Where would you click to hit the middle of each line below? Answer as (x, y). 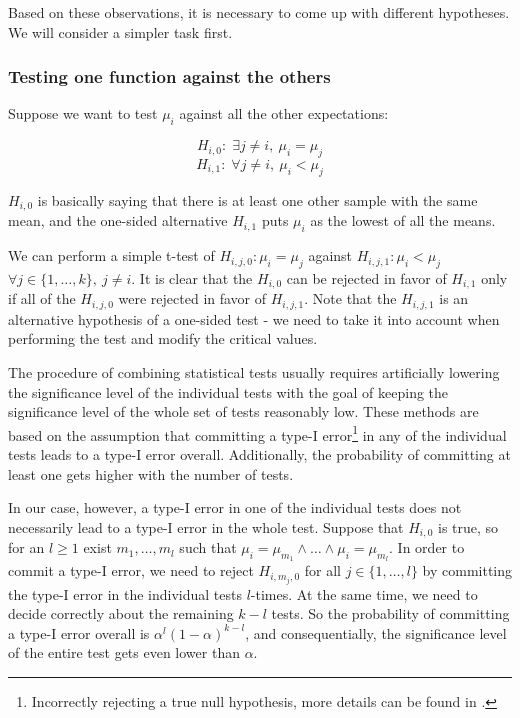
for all (322, 570)
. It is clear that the (192, 277)
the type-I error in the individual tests (125, 593)
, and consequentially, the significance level (376, 632)
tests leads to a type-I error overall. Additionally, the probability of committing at (259, 453)
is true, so (468, 526)
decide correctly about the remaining (121, 613)
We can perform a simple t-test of (111, 255)
